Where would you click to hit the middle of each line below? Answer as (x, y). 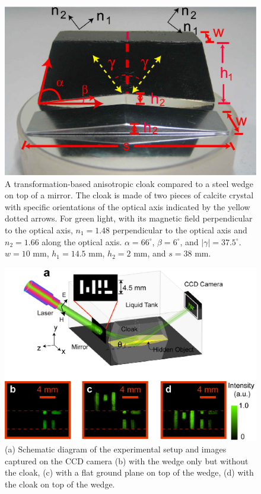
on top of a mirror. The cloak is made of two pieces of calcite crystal (129, 195)
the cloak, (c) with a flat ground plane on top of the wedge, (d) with (129, 472)
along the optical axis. (82, 241)
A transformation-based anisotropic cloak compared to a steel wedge (129, 183)
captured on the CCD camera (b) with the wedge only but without (127, 460)
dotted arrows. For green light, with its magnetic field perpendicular (129, 218)
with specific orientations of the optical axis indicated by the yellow (128, 206)
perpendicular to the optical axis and (180, 229)
